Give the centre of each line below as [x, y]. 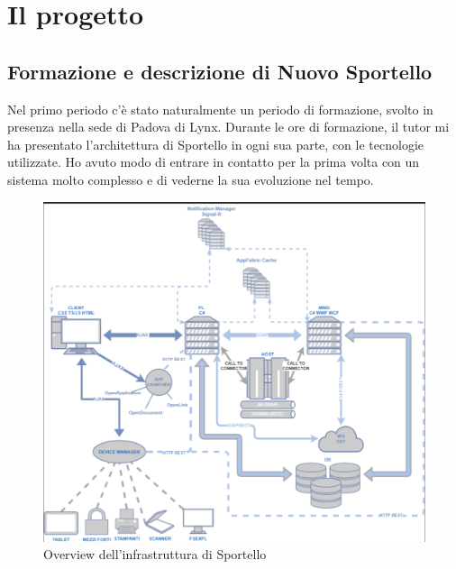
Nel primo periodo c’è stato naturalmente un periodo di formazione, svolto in [220, 109]
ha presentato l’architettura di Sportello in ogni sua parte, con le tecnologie [215, 144]
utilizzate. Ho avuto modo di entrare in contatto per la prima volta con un [214, 162]
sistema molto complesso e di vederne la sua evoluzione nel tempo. [191, 179]
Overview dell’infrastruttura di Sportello [155, 554]
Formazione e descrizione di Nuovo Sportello [220, 71]
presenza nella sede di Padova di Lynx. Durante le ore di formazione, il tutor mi [228, 127]
